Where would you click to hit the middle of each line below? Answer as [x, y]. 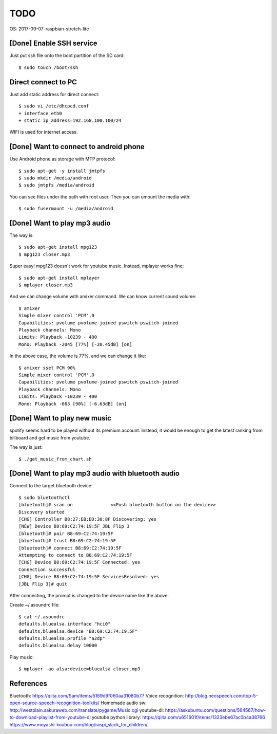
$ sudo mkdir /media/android [55, 178]
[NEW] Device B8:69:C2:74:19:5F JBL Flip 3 [74, 526]
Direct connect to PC [43, 82]
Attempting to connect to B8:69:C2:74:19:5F [76, 555]
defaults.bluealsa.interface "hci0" [65, 624]
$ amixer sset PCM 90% [47, 368]
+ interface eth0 [40, 113]
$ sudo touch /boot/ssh [48, 67]
